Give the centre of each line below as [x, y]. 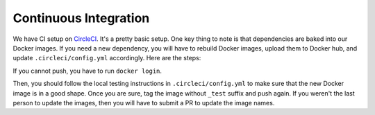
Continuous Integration [81, 18]
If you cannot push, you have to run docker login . [87, 71]
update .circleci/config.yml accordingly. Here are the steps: [107, 58]
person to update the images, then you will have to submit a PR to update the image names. [144, 103]
